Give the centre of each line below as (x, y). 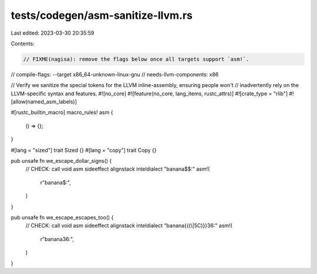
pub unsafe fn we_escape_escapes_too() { (62, 217)
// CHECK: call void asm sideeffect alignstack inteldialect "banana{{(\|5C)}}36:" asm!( (129, 226)
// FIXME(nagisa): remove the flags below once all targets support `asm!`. (136, 59)
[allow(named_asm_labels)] (44, 102)
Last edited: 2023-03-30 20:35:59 (53, 33)
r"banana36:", (57, 239)
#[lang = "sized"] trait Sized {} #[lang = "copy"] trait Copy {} (84, 150)
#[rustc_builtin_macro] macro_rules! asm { (62, 112)
